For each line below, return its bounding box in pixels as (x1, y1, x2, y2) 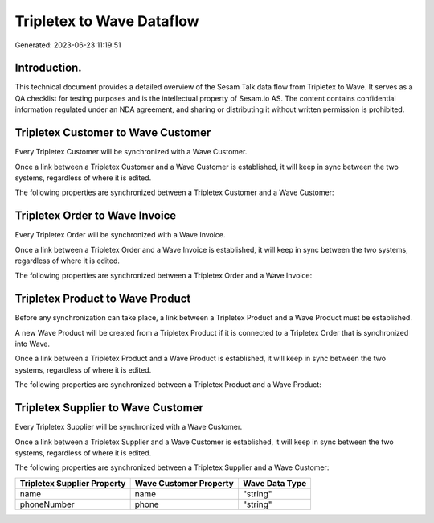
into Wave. (14, 339, 50, 349)
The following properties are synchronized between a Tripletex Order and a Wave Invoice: (14, 270, 313, 281)
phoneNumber (19, 499, 76, 510)
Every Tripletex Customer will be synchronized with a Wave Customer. (14, 147, 248, 157)
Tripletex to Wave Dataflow (14, 12, 200, 30)
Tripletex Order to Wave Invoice (14, 209, 177, 223)
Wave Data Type (242, 477, 307, 488)
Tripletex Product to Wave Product (14, 292, 191, 306)
